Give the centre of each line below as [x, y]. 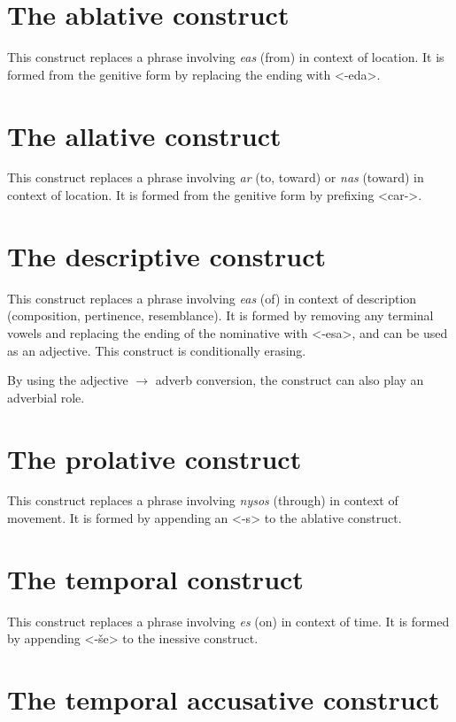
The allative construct [144, 135]
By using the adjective [68, 380]
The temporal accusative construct [224, 699]
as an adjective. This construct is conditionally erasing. [157, 350]
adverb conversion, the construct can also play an [290, 380]
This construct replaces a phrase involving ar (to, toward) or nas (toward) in [216, 177]
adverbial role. [46, 397]
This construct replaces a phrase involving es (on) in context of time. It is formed [228, 621]
